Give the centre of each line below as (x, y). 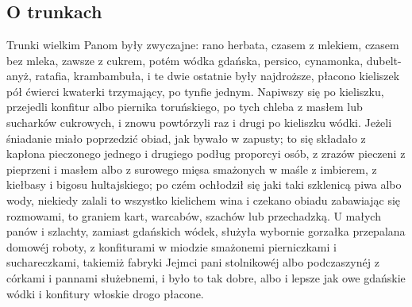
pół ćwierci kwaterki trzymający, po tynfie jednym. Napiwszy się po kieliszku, (195, 91)
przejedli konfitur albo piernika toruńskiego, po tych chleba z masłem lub (185, 107)
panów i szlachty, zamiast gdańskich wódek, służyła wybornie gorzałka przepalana (206, 231)
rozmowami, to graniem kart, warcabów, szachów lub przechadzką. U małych (194, 215)
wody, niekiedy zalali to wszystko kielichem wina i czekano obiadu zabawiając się (204, 200)
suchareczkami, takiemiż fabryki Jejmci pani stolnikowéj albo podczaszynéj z (193, 262)
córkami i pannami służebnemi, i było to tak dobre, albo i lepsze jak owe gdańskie (206, 277)
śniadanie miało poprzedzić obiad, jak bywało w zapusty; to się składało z (186, 138)
